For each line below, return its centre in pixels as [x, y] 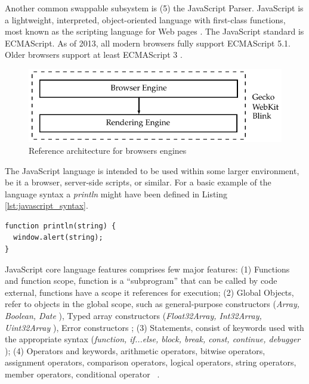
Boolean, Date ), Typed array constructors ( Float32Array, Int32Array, [133, 316]
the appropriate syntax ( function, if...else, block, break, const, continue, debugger [153, 339]
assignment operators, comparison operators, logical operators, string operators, [151, 362]
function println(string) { [61, 226]
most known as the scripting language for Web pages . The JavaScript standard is [154, 31]
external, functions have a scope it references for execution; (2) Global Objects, [149, 292]
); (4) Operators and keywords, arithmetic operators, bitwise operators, [135, 350]
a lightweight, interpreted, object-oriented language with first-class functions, [145, 19]
